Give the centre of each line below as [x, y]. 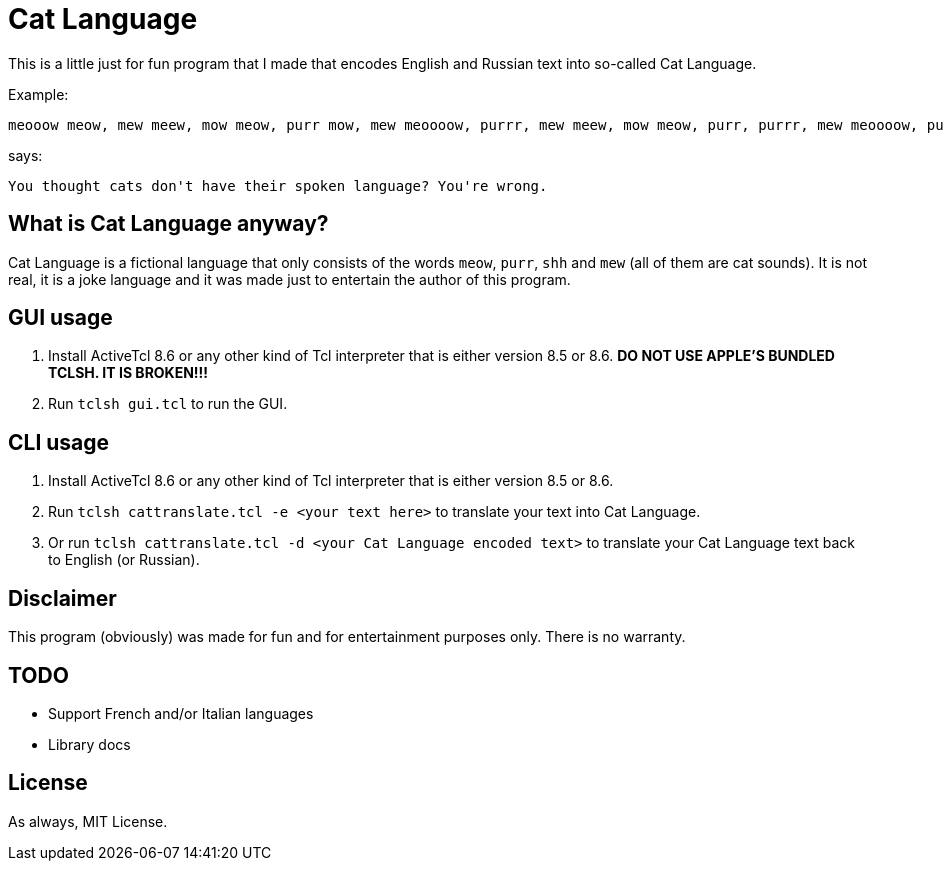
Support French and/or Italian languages [181, 713]
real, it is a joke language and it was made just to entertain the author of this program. [289, 279]
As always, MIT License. [88, 821]
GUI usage [60, 318]
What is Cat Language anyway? [168, 224]
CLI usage [59, 442]
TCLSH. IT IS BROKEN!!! [128, 373]
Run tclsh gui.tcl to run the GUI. [168, 404]
